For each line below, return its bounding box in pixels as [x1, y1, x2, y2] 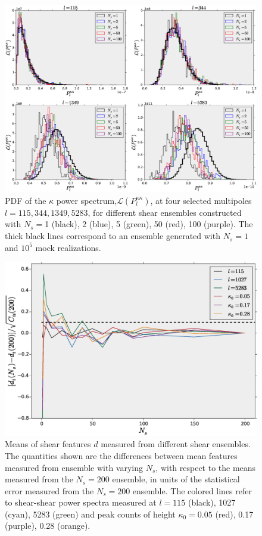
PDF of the [5, 194, 46, 206]
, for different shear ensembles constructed [88, 206, 242, 218]
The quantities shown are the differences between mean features [5, 449, 238, 461]
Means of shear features [5, 438, 91, 450]
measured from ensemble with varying [5, 461, 144, 473]
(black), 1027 [188, 496, 236, 509]
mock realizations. [35, 241, 101, 253]
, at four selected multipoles [150, 194, 252, 206]
